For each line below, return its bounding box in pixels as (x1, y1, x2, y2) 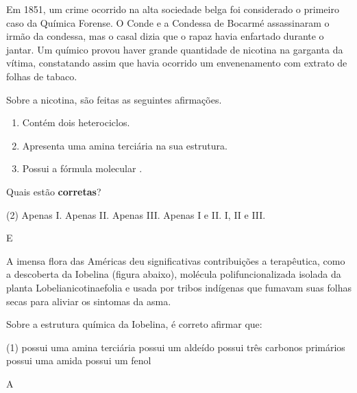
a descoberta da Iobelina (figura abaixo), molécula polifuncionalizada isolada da (6, 267, 341, 281)
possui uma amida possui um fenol (6, 353, 151, 368)
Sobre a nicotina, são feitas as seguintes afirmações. (6, 92, 222, 106)
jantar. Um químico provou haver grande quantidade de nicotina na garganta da (6, 42, 343, 56)
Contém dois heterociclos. (22, 115, 130, 130)
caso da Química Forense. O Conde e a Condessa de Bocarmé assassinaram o (6, 15, 330, 29)
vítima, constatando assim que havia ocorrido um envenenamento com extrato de (6, 56, 347, 70)
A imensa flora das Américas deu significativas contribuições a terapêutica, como (6, 253, 345, 267)
